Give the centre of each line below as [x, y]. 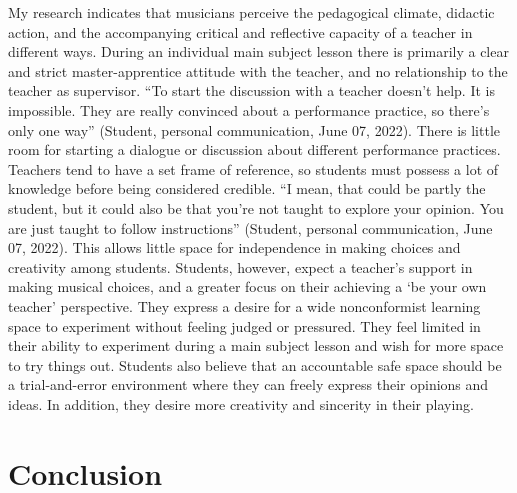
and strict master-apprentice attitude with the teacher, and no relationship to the [258, 70]
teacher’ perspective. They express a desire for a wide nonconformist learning [244, 305]
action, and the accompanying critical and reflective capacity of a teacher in [240, 31]
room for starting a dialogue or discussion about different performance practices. [254, 149]
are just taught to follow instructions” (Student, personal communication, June [250, 227]
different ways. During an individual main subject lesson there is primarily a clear [258, 51]
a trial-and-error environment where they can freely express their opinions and [248, 384]
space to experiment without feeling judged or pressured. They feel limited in [244, 325]
